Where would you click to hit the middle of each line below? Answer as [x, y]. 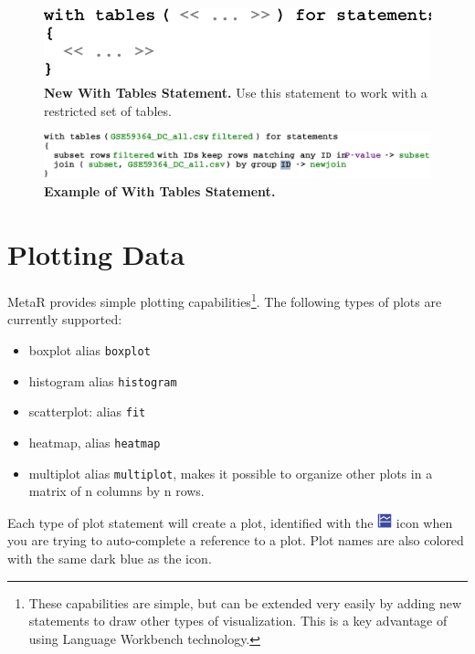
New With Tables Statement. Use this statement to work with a [236, 93]
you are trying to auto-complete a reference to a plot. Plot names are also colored [236, 540]
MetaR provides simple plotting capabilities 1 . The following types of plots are [225, 300]
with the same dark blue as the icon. [110, 558]
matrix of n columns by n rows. [116, 491]
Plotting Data [96, 254]
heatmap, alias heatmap [95, 442]
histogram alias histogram [103, 380]
